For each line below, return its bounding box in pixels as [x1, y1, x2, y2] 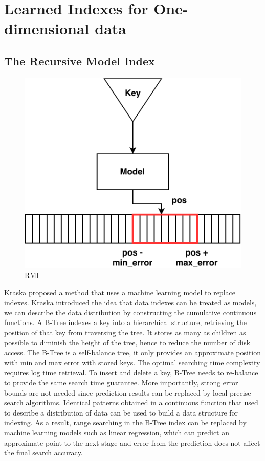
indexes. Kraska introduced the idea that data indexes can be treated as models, [4, 297, 257, 308]
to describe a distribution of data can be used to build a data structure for [4, 407, 238, 418]
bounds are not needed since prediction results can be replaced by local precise [4, 387, 251, 398]
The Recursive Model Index [4, 53, 155, 68]
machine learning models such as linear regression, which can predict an [4, 427, 230, 437]
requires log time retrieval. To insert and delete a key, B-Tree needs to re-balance [4, 367, 258, 378]
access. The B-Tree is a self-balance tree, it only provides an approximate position [4, 347, 261, 358]
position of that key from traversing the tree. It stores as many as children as [4, 327, 246, 338]
